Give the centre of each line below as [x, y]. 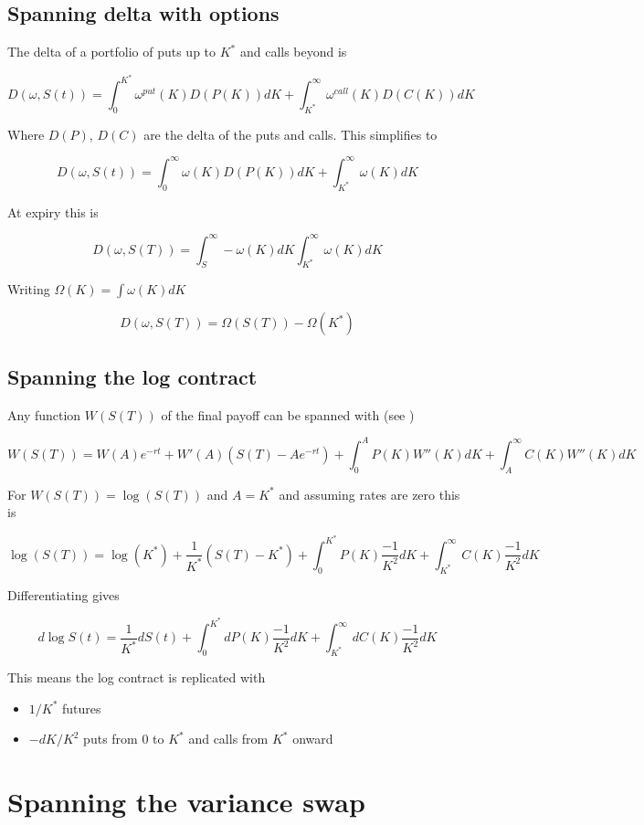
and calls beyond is [293, 52]
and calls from [228, 739]
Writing [29, 289]
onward [313, 739]
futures [82, 708]
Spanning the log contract [132, 376]
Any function [44, 414]
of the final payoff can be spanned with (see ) [288, 414]
